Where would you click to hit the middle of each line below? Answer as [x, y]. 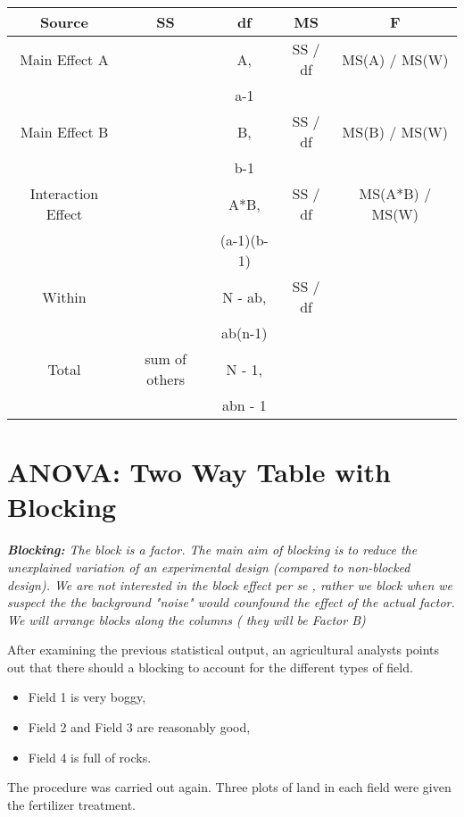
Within [64, 296]
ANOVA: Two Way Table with [199, 472]
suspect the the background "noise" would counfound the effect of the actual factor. [231, 602]
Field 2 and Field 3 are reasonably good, [139, 727]
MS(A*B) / [395, 193]
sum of [166, 358]
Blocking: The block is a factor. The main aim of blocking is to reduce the [212, 550]
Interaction [64, 193]
